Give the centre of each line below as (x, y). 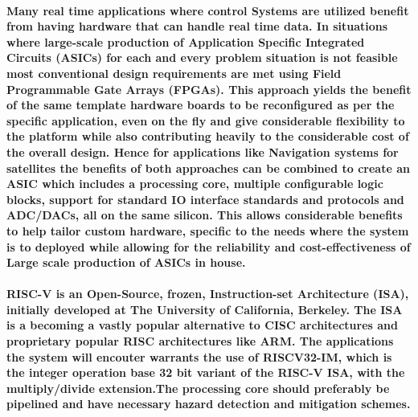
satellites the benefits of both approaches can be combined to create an (208, 168)
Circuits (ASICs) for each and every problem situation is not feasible (202, 57)
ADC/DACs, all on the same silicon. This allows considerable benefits (205, 215)
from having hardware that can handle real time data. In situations (197, 26)
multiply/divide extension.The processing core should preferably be (198, 388)
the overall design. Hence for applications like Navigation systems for (203, 151)
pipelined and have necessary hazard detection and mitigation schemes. (209, 404)
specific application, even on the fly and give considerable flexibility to (206, 120)
